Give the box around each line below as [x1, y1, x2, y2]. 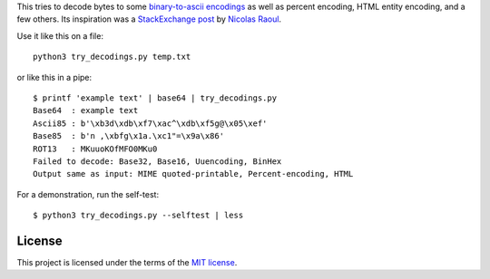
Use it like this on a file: [16, 30, 104, 41]
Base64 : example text [33, 105, 139, 116]
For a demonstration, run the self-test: [16, 188, 159, 199]
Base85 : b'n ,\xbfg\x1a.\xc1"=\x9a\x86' [33, 131, 225, 141]
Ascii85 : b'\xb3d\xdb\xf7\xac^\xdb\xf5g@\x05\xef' [33, 118, 268, 129]
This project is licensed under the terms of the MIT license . [16, 256, 238, 267]
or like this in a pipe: [16, 72, 93, 82]
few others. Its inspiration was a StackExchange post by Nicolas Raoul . [16, 14, 281, 24]
